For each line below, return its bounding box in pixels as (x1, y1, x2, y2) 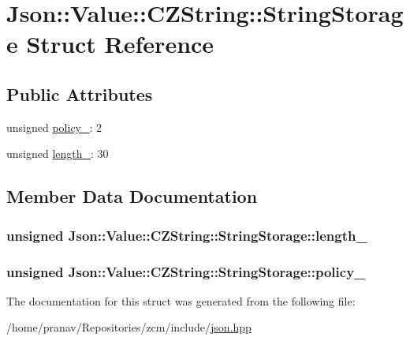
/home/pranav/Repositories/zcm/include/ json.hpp (6, 319, 252, 335)
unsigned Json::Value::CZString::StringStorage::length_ (6, 225, 367, 245)
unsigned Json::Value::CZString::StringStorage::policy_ (6, 261, 366, 281)
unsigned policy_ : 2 (6, 118, 102, 135)
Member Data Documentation (6, 184, 258, 208)
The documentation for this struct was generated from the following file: (6, 292, 356, 309)
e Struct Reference (6, 28, 214, 60)
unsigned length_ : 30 (6, 145, 109, 162)
